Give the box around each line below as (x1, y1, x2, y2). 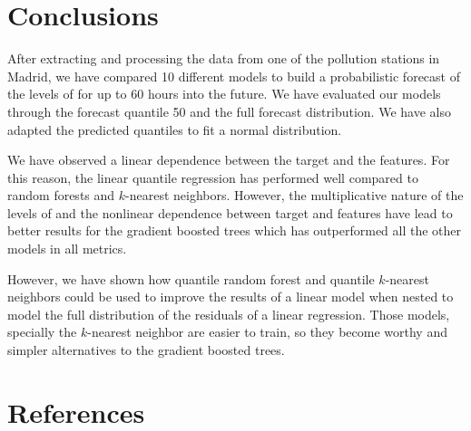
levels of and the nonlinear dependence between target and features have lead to (7, 203, 453, 222)
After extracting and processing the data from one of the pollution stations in (7, 49, 440, 68)
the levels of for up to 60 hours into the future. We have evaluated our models (7, 84, 441, 103)
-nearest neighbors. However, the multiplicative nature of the (125, 186, 464, 205)
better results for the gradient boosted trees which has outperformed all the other (7, 221, 462, 240)
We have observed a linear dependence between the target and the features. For (7, 150, 450, 169)
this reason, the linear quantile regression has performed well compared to (7, 168, 418, 187)
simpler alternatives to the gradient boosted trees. (7, 340, 285, 359)
